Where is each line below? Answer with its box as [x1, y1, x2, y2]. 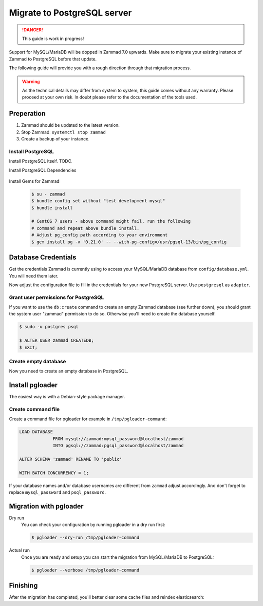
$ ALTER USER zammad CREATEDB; [19, 338, 94, 343]
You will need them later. [9, 273, 58, 279]
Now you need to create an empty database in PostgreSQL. [9, 368, 129, 374]
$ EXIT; [19, 344, 38, 350]
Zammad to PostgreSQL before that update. [9, 56, 97, 62]
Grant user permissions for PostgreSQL [9, 294, 104, 301]
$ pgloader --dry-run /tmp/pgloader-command [31, 535, 140, 541]
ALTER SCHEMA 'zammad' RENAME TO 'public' [19, 456, 122, 462]
